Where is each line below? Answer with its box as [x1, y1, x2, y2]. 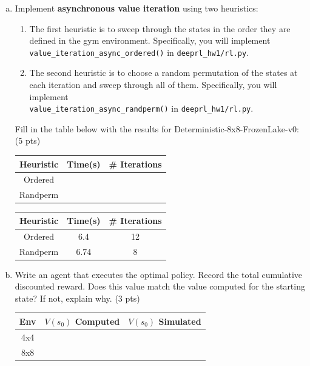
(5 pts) [15, 134, 41, 147]
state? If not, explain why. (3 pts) [15, 291, 140, 304]
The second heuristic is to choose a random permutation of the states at [29, 66, 298, 79]
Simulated [158, 314, 201, 327]
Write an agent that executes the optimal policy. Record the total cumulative [15, 268, 303, 280]
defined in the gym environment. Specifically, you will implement [29, 34, 271, 47]
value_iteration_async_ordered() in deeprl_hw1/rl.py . [29, 46, 249, 58]
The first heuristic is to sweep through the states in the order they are [29, 22, 291, 35]
